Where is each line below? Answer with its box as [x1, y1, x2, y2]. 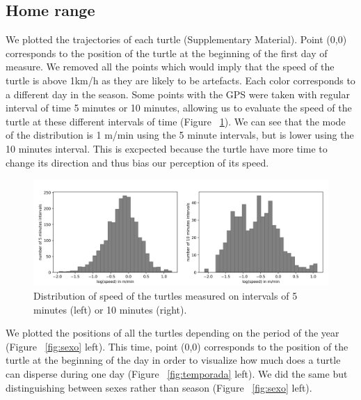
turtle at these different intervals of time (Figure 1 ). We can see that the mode [6, 114, 346, 128]
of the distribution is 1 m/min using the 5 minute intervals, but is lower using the [6, 128, 354, 142]
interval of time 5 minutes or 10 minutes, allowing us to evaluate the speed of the [6, 100, 352, 115]
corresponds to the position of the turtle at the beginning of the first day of [6, 45, 328, 60]
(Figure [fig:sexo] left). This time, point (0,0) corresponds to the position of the [6, 339, 348, 353]
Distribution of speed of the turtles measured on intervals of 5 [33, 288, 298, 302]
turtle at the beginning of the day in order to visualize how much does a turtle [6, 353, 341, 367]
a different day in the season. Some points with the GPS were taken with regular [6, 86, 350, 101]
